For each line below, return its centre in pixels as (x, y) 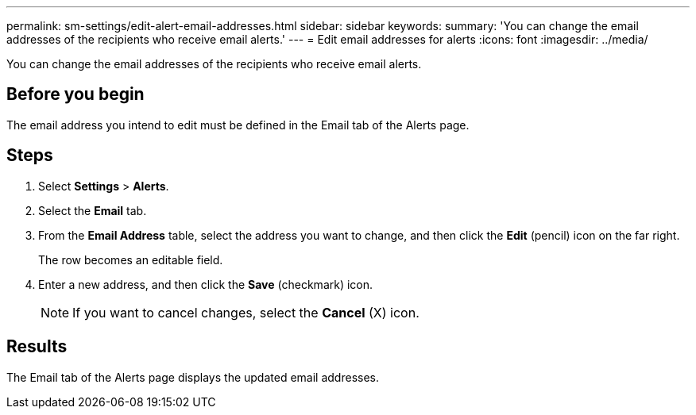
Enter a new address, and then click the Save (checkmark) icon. (206, 284)
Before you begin (75, 94)
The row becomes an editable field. (131, 259)
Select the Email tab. (93, 210)
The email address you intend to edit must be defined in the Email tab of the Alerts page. (238, 125)
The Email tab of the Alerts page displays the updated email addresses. (193, 377)
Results (37, 347)
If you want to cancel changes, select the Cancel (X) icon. (246, 312)
